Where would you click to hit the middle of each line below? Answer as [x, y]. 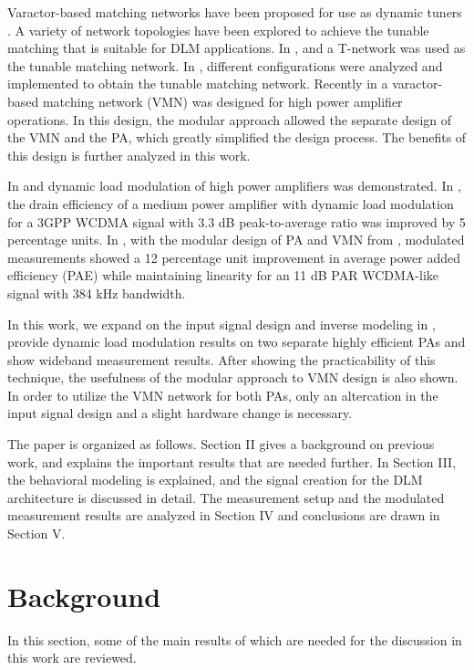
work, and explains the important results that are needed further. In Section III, [232, 461]
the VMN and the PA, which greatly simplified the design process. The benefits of [237, 137]
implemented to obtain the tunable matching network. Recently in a [198, 84]
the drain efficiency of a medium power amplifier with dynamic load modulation [231, 203]
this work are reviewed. [72, 658]
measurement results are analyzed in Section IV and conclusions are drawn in [224, 515]
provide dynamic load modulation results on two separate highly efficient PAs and [237, 342]
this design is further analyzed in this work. [129, 155]
